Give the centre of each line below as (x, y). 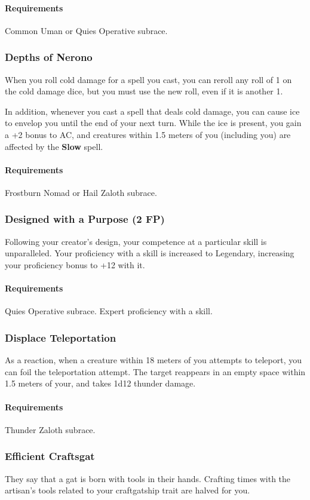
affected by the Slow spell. (54, 146)
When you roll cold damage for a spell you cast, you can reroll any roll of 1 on (148, 79)
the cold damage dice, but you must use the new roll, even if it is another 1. (144, 91)
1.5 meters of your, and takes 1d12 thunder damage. (100, 383)
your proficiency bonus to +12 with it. (75, 264)
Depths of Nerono (49, 57)
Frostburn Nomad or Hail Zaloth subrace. (81, 192)
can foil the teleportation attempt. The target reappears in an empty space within (155, 371)
